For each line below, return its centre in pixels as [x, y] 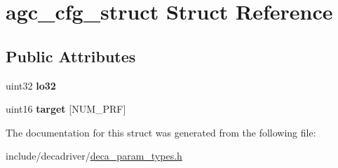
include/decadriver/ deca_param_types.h [94, 156]
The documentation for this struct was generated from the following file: [161, 132]
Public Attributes [71, 56]
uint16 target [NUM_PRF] [66, 109]
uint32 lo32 [31, 85]
